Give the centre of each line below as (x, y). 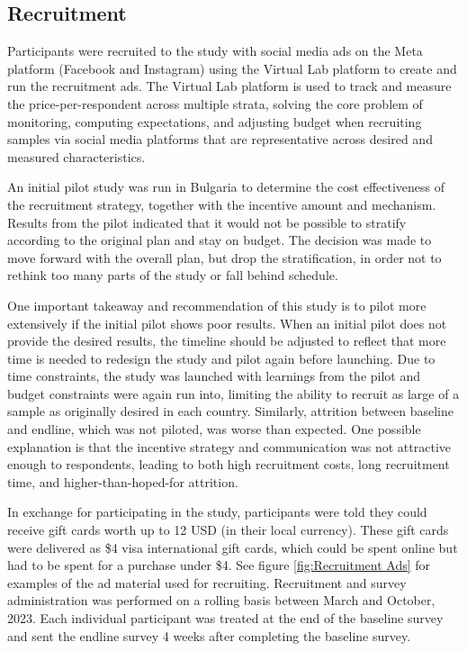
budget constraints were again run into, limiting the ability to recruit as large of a (233, 393)
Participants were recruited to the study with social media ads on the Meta (215, 51)
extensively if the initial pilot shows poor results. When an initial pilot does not (227, 323)
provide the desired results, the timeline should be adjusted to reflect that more (227, 341)
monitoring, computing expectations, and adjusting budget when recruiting (215, 121)
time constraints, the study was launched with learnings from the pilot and (214, 376)
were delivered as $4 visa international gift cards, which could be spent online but (233, 547)
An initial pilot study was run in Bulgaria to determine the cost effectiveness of (226, 187)
